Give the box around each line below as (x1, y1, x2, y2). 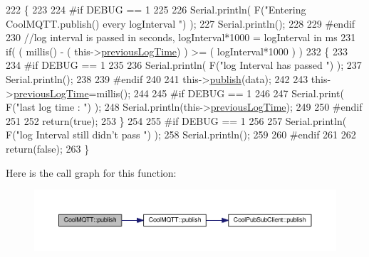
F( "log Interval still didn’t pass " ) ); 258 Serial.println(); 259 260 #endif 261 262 (6, 127, 356, 142)
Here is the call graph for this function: (6, 165, 177, 180)
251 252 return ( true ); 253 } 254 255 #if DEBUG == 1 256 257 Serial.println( (6, 113, 347, 128)
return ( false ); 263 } (6, 141, 90, 155)
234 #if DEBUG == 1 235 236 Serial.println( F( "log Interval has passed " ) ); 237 (6, 58, 362, 72)
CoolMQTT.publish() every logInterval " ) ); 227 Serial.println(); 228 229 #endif (6, 16, 355, 31)
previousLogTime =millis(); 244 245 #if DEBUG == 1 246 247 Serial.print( (13, 85, 344, 100)
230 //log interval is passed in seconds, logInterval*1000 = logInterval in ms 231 (6, 30, 356, 45)
